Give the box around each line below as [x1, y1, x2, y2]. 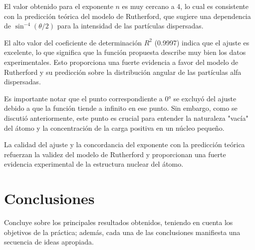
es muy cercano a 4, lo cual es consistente [122, 1, 249, 11]
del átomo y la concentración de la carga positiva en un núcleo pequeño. [4, 122, 225, 133]
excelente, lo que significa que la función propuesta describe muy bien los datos [4, 47, 246, 57]
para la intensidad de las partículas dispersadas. [57, 20, 204, 31]
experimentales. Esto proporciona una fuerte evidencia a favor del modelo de [4, 56, 239, 67]
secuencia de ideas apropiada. [4, 237, 94, 247]
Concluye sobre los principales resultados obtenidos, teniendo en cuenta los [4, 217, 233, 228]
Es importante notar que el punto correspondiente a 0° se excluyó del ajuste [4, 93, 237, 103]
